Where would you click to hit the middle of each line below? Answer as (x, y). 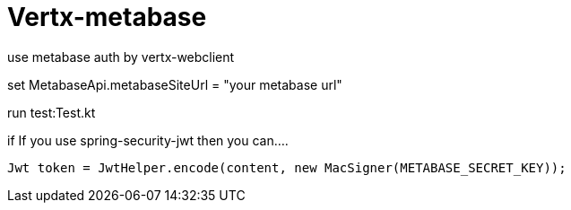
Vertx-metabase (107, 17)
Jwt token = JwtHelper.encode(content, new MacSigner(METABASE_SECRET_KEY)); (287, 167)
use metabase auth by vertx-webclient (121, 57)
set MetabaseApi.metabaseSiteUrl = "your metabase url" (175, 84)
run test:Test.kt (52, 112)
